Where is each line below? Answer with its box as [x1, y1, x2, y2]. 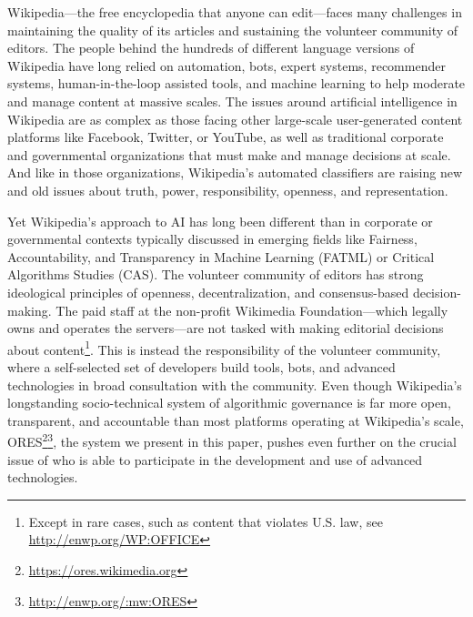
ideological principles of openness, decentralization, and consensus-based [7, 282, 409, 301]
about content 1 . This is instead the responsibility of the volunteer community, [7, 337, 441, 359]
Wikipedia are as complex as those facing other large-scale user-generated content [7, 109, 463, 128]
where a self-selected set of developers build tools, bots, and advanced [7, 357, 396, 376]
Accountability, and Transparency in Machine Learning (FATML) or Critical [7, 247, 435, 266]
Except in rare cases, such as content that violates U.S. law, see [28, 511, 383, 531]
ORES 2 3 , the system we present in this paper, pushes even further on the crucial [7, 430, 457, 450]
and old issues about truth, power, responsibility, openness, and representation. [7, 180, 448, 199]
